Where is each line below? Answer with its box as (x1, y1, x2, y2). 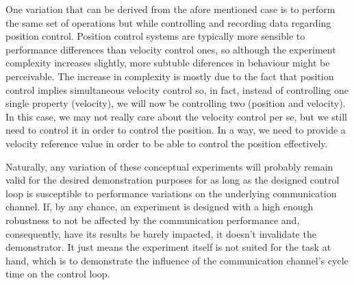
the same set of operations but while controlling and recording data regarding (5, 15, 331, 29)
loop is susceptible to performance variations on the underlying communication (5, 186, 337, 200)
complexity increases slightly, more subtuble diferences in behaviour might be (5, 55, 330, 70)
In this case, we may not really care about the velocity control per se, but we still (5, 109, 347, 123)
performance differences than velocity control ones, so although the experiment (5, 42, 336, 56)
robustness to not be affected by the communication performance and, (5, 212, 300, 227)
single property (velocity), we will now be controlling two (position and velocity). (5, 96, 346, 110)
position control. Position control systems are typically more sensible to (5, 29, 305, 43)
